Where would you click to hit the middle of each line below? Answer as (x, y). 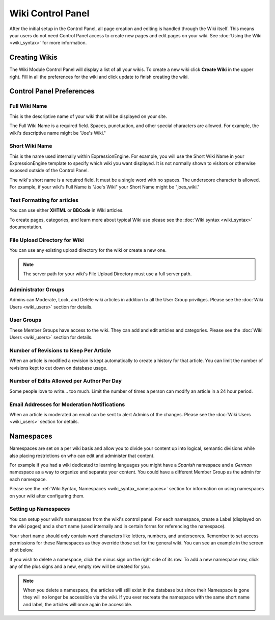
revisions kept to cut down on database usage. (59, 368)
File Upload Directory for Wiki (47, 240)
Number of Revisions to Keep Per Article (60, 350)
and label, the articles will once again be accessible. (78, 604)
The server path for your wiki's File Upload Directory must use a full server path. (107, 274)
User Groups (25, 320)
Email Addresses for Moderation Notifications (67, 404)
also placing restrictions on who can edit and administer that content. (82, 456)
